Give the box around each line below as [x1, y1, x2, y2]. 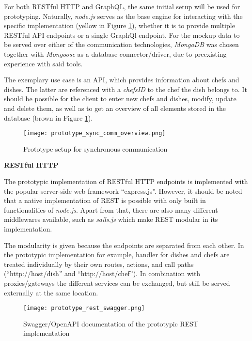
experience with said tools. [4, 58, 83, 68]
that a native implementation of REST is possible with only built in [4, 195, 206, 205]
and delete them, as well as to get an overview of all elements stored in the [4, 103, 226, 113]
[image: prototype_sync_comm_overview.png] [23, 130, 166, 137]
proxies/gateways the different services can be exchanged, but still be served [4, 278, 230, 288]
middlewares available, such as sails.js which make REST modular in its [4, 214, 218, 224]
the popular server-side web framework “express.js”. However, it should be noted [4, 186, 242, 196]
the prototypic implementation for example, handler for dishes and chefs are [4, 249, 230, 260]
